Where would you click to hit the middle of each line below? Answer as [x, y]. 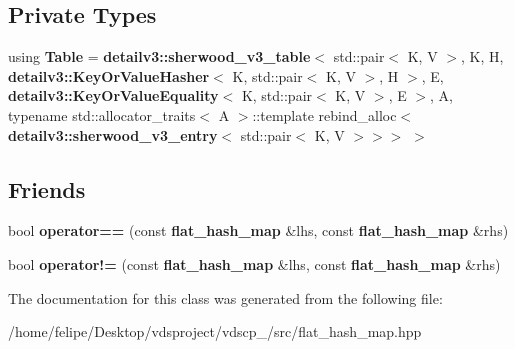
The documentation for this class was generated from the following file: [225, 297]
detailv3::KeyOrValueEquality [113, 95]
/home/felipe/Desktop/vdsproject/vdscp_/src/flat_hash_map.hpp [215, 331]
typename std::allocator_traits [102, 114]
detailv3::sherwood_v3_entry [113, 134]
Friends [47, 188]
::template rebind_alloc [324, 114]
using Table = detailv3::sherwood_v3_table [159, 56]
